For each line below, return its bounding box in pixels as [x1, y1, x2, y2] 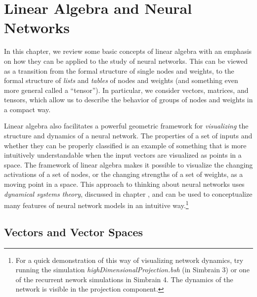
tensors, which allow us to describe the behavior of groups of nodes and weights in [4, 94, 253, 105]
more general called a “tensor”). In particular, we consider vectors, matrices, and [4, 85, 249, 95]
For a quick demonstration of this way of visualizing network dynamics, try [15, 255, 244, 265]
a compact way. [4, 104, 51, 114]
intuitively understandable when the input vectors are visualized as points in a [4, 150, 242, 160]
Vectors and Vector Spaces [4, 224, 143, 239]
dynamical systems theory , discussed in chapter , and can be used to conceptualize [4, 188, 253, 199]
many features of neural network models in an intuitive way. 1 [4, 199, 189, 210]
